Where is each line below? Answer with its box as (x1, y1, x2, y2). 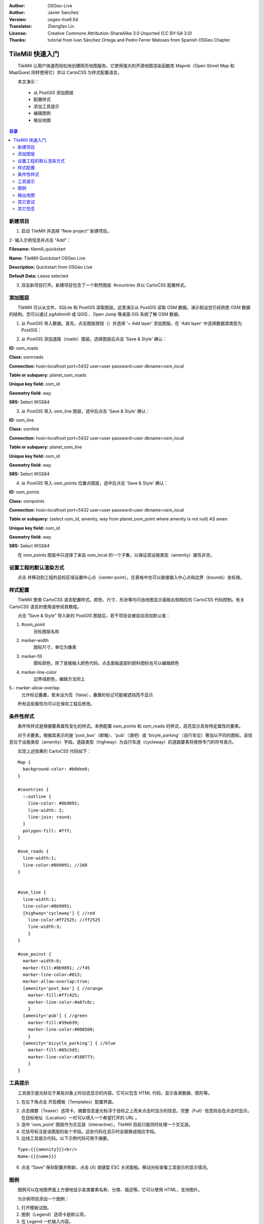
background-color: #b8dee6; (22, 766, 90, 772)
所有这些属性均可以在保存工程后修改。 (17, 701, 95, 707)
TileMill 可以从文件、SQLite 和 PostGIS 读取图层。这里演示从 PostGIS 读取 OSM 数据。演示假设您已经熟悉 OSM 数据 (17, 304, 251, 310)
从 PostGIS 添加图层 (33, 90, 74, 95)
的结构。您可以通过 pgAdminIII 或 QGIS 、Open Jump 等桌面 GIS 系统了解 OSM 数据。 (9, 311, 183, 317)
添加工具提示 (33, 103, 60, 109)
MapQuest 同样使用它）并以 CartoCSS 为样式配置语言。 (9, 70, 122, 75)
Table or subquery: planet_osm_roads (9, 372, 87, 378)
